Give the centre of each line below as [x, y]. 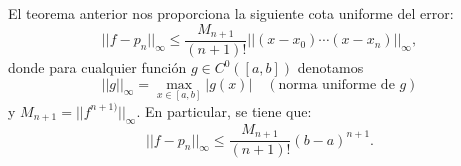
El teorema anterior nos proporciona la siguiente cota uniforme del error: [231, 13]
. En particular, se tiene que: [224, 110]
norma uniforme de [336, 84]
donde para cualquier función [97, 67]
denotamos [330, 67]
